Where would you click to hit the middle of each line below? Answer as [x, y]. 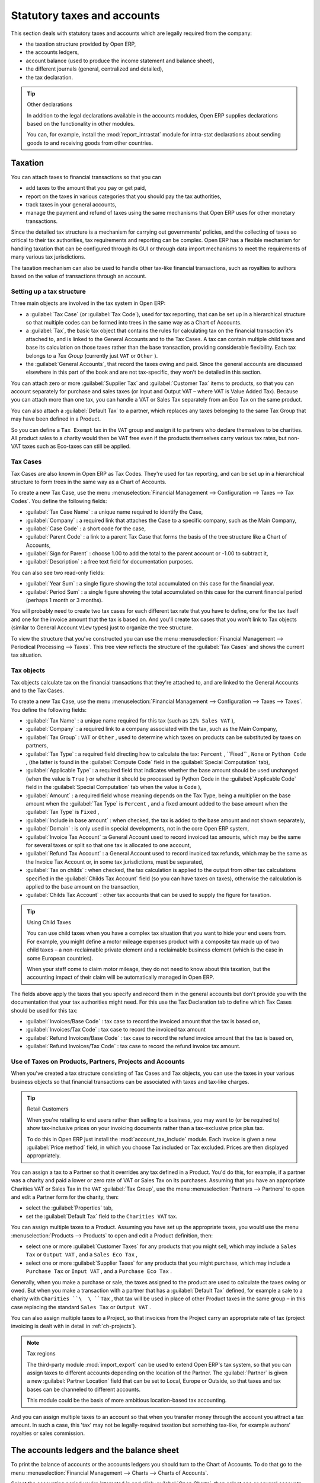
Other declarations [50, 104]
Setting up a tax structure [48, 291]
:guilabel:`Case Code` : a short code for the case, [86, 529]
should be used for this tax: [44, 1010]
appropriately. [44, 1156]
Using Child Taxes [49, 922]
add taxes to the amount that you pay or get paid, [86, 188]
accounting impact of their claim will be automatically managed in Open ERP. [121, 977]
